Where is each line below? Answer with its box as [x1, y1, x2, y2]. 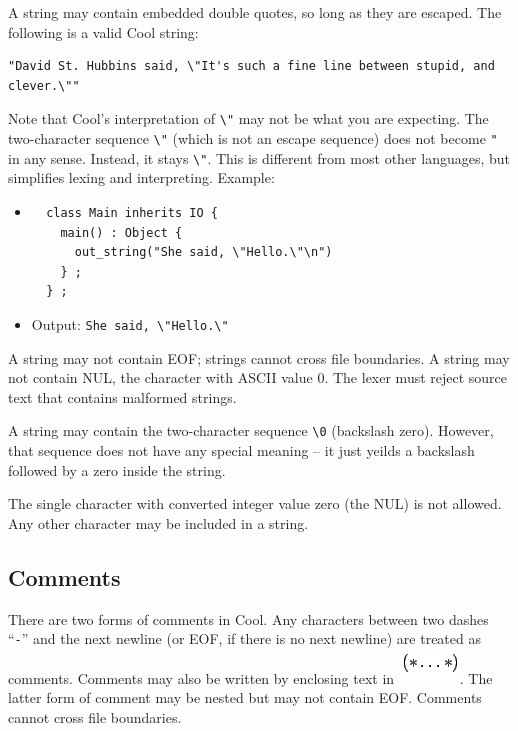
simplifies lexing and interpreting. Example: [8, 167, 275, 188]
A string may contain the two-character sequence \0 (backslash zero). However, [8, 420, 494, 441]
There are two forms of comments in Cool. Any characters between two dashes [8, 608, 489, 629]
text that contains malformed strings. [8, 386, 237, 407]
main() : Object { [60, 225, 183, 240]
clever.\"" [8, 78, 80, 93]
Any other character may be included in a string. [8, 512, 309, 533]
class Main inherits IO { [46, 205, 218, 220]
